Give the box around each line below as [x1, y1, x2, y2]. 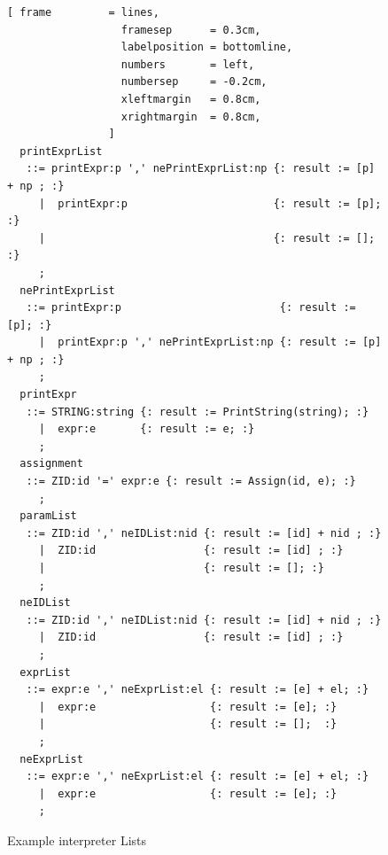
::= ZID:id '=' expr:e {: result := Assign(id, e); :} [26, 475, 356, 488]
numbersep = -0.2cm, [120, 75, 268, 89]
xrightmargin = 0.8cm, [120, 110, 261, 123]
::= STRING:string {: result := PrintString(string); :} [26, 405, 369, 418]
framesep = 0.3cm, [120, 23, 261, 36]
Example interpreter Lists [7, 830, 146, 849]
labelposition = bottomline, [120, 41, 293, 54]
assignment [19, 457, 83, 470]
